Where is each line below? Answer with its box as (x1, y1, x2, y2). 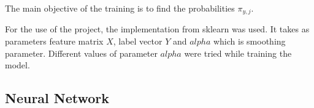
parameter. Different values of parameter (5, 46, 158, 59)
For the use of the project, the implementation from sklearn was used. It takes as (5, 23, 310, 35)
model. (5, 59, 30, 71)
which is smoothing (213, 35, 286, 48)
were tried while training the (184, 46, 292, 59)
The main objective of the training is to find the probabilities (5, 2, 235, 14)
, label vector (113, 35, 163, 48)
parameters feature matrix (5, 35, 104, 48)
